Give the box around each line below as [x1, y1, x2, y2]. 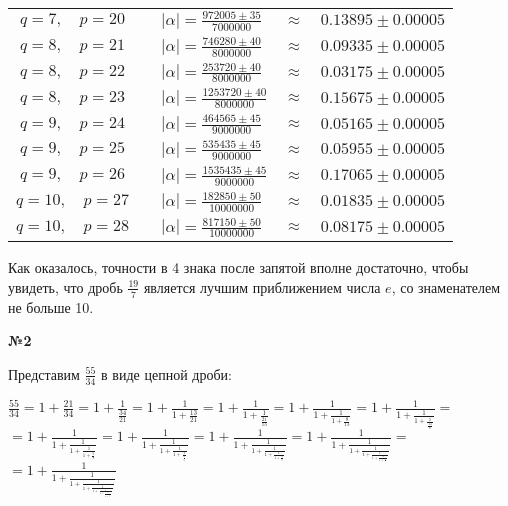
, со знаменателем [391, 276, 501, 297]
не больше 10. [8, 296, 94, 317]
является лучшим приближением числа [143, 276, 381, 297]
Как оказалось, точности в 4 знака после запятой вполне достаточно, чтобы [8, 257, 469, 278]
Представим [8, 363, 80, 384]
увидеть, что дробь [8, 276, 123, 297]
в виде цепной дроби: [101, 363, 232, 384]
